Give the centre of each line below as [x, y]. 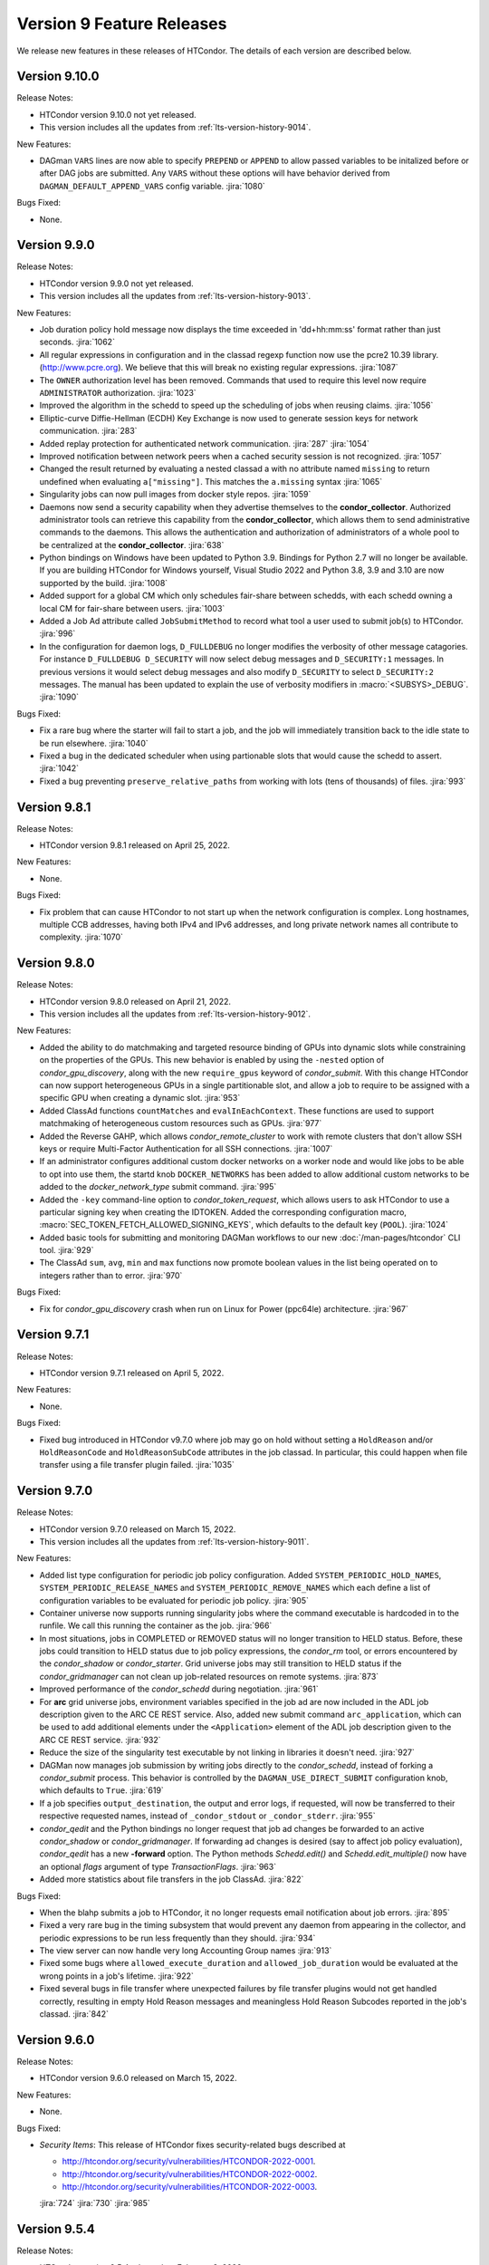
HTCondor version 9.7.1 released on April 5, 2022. [132, 1373]
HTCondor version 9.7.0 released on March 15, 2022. [138, 1529]
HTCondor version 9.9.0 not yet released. [116, 283]
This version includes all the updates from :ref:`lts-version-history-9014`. [175, 128]
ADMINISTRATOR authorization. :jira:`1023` [118, 393]
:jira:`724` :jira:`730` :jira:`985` [95, 2203]
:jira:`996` [58, 633]
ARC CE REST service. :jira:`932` [101, 1740]
